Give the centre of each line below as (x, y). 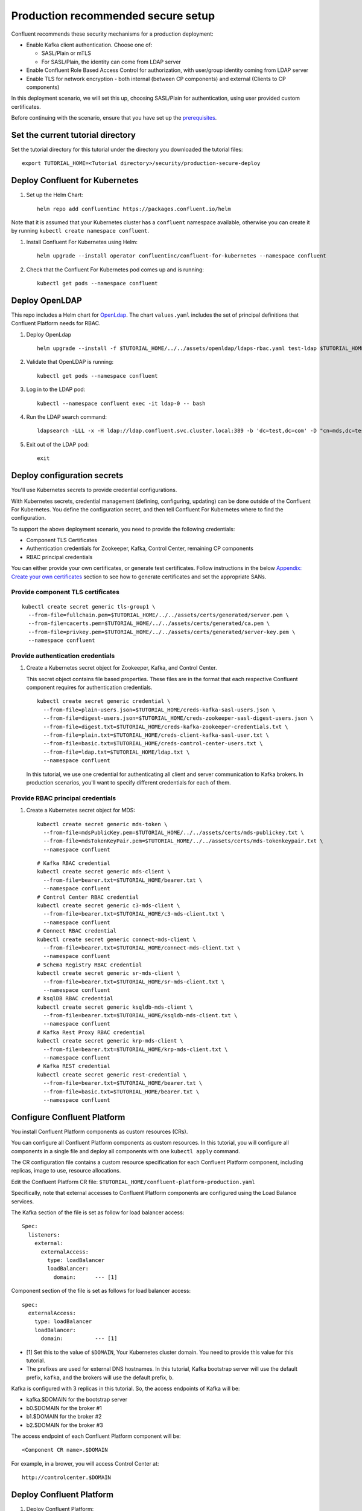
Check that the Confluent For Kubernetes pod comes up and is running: (115, 270)
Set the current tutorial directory (73, 135)
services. (23, 1201)
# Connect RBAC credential (77, 931)
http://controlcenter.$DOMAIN (67, 1477)
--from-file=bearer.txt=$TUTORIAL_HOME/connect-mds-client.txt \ (142, 948)
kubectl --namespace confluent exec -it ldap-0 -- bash (121, 403)
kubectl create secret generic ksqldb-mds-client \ (115, 1007)
